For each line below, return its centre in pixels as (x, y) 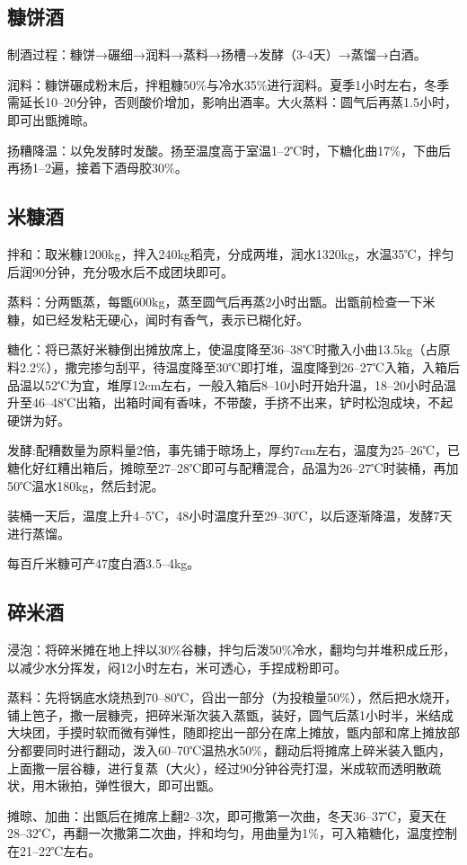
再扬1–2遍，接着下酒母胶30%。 (97, 168)
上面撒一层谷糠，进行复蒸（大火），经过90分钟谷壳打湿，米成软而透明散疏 (224, 767)
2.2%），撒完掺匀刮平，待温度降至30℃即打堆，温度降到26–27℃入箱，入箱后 (239, 366)
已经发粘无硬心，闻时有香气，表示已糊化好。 (176, 319)
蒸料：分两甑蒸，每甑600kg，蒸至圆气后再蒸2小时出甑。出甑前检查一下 (215, 302)
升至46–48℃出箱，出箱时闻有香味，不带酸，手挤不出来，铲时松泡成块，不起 (230, 402)
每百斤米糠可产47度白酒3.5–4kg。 (104, 563)
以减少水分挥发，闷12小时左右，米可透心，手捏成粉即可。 (177, 667)
